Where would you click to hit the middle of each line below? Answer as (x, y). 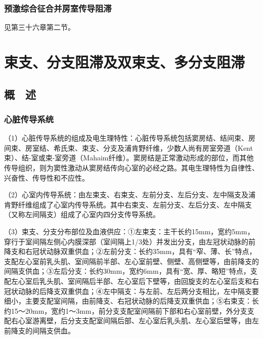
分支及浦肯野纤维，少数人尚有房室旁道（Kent (178, 147)
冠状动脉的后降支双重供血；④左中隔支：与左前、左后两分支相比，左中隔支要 (131, 291)
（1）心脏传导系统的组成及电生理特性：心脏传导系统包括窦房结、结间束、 (126, 138)
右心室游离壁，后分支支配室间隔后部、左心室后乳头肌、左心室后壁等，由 (131, 321)
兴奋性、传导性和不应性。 (47, 177)
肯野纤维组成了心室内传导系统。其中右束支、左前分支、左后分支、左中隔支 (128, 204)
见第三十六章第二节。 (39, 27)
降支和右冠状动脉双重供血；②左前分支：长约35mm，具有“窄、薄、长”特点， (130, 251)
